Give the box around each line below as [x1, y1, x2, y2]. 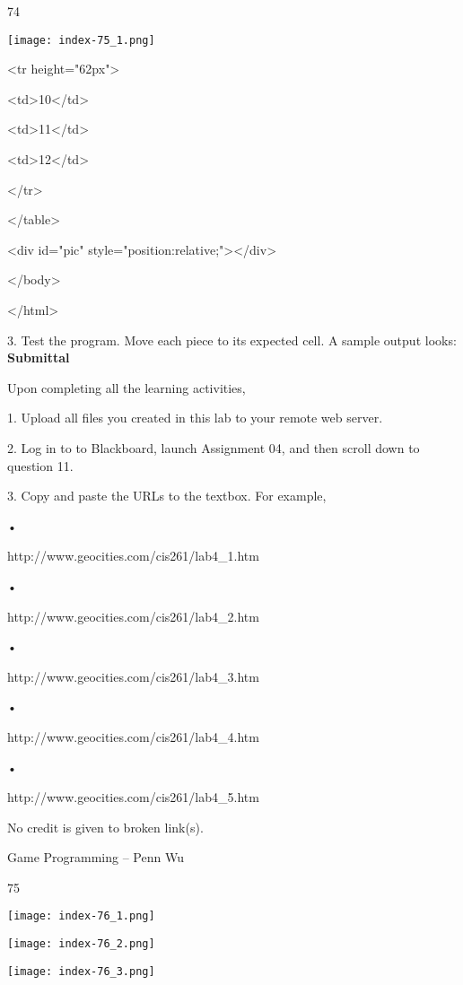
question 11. [7, 456, 74, 475]
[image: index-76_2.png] [7, 937, 155, 951]
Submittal [7, 348, 70, 367]
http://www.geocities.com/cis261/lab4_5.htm [7, 788, 259, 806]
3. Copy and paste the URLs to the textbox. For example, [7, 486, 327, 505]
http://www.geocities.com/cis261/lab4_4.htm [7, 727, 259, 745]
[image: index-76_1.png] [7, 910, 155, 923]
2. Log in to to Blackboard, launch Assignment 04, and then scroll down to [7, 438, 420, 457]
